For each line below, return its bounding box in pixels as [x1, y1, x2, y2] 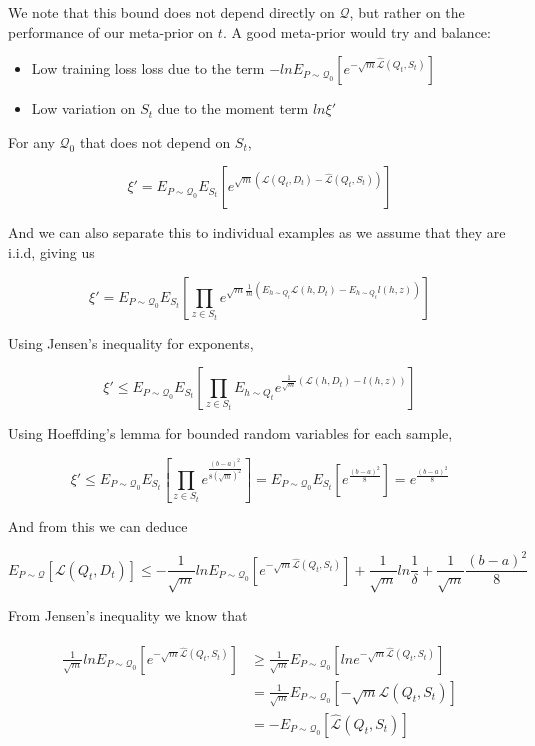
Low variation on [31, 98, 136, 119]
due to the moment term [157, 98, 309, 119]
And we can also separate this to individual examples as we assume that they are [8, 222, 506, 243]
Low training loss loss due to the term [31, 58, 265, 79]
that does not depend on [79, 131, 231, 152]
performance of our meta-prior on [8, 21, 214, 42]
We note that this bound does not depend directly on [8, 2, 335, 22]
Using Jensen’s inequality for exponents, [8, 332, 254, 353]
